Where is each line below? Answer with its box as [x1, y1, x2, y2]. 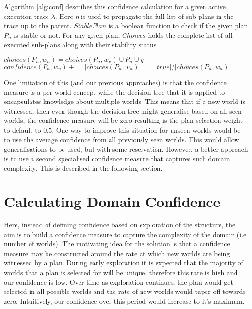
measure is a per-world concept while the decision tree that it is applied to [4, 86, 225, 97]
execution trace [4, 11, 49, 21]
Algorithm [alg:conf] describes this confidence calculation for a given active [4, 1, 226, 11]
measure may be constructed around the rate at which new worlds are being [4, 248, 230, 258]
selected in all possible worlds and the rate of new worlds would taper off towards [4, 286, 246, 296]
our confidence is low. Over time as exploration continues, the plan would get [4, 276, 233, 287]
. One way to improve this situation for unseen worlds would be [52, 124, 241, 135]
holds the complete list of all [148, 30, 233, 40]
